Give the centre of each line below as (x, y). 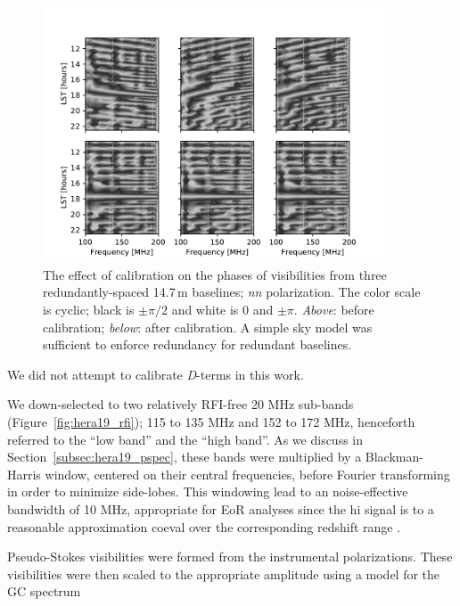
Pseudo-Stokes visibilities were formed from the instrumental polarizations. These (230, 557)
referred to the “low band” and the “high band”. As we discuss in (185, 439)
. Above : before (334, 309)
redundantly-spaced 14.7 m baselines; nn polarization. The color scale (232, 292)
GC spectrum (44, 591)
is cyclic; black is (89, 309)
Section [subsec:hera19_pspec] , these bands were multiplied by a (185, 457)
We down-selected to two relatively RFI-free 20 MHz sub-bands (181, 404)
